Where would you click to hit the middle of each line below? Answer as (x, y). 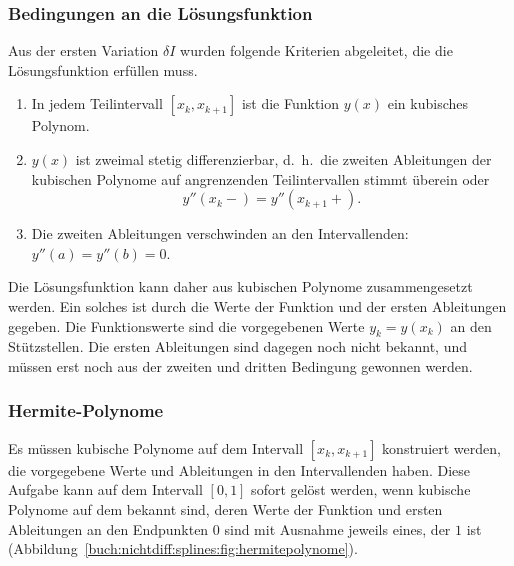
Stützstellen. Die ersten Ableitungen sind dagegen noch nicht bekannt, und (238, 346)
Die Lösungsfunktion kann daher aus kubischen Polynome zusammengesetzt (240, 286)
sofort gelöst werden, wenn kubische (361, 489)
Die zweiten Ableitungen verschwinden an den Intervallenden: (220, 233)
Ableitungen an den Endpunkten (108, 528)
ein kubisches (427, 103)
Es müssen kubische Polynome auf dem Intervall (156, 447)
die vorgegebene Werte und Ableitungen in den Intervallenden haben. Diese (239, 469)
